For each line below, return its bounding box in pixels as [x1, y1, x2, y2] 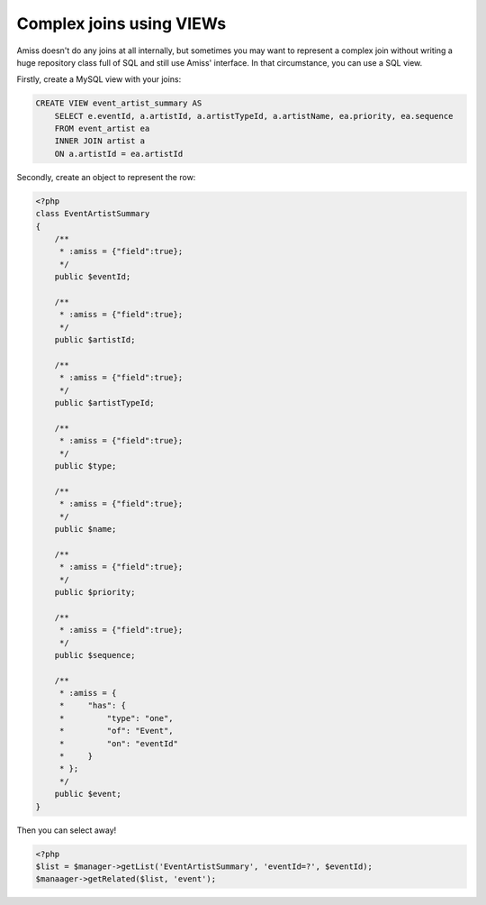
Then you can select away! [16, 825, 117, 836]
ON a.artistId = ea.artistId [54, 149, 184, 159]
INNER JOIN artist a [54, 136, 146, 146]
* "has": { [58, 700, 126, 711]
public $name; [54, 524, 117, 534]
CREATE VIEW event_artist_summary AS [35, 98, 202, 108]
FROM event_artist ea [54, 123, 150, 134]
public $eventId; [54, 271, 131, 282]
